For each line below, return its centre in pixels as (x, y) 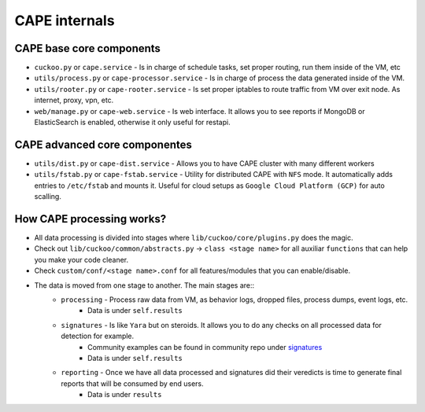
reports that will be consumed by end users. (132, 383)
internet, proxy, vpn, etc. (74, 100)
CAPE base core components (88, 48)
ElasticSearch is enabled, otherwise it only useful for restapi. (133, 123)
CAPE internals (65, 20)
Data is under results (125, 395)
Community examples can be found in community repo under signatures (205, 347)
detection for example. (98, 336)
